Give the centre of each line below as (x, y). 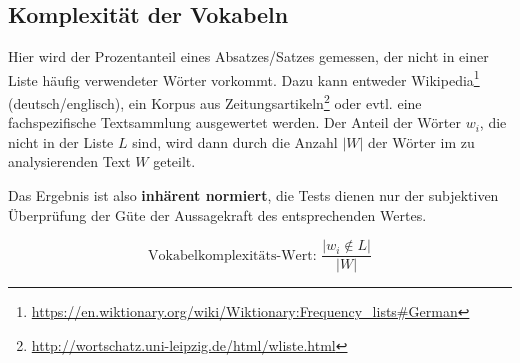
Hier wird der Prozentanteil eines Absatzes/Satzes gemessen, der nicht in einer (248, 56)
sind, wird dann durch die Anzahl (235, 141)
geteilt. (174, 161)
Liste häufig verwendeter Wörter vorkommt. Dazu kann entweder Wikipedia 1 (244, 78)
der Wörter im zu (421, 141)
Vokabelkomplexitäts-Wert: (232, 255)
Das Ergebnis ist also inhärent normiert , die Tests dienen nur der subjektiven (253, 195)
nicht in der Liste (61, 141)
